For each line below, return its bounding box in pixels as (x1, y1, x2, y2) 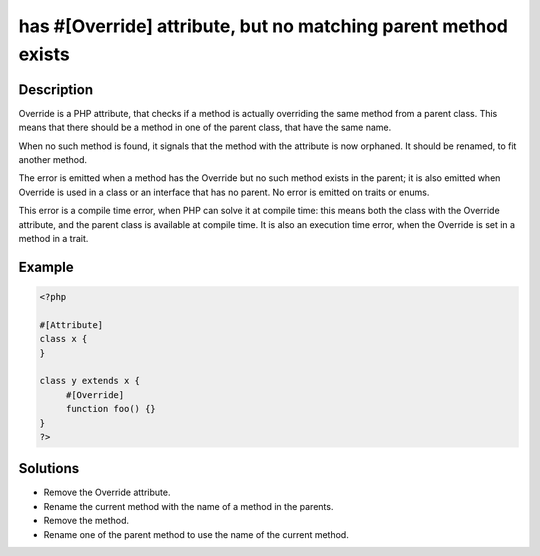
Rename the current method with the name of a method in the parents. (43, 500, 334, 512)
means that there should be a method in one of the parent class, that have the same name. (18, 121, 392, 134)
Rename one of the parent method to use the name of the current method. (43, 528, 349, 540)
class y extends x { (39, 375, 140, 387)
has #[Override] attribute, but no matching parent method (18, 15, 509, 37)
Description (18, 81, 94, 98)
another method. (18, 154, 88, 166)
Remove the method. (43, 515, 130, 527)
